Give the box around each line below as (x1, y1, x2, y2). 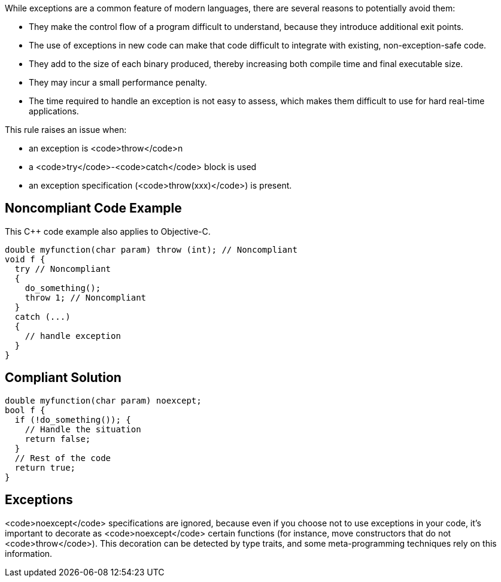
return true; (14, 462, 76, 472)
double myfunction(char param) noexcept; (5, 395, 202, 405)
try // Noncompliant (14, 263, 111, 274)
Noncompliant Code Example (5, 201, 182, 216)
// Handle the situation (25, 424, 141, 434)
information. (5, 548, 53, 559)
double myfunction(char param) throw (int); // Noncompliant (5, 244, 297, 254)
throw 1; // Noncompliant (25, 292, 147, 302)
